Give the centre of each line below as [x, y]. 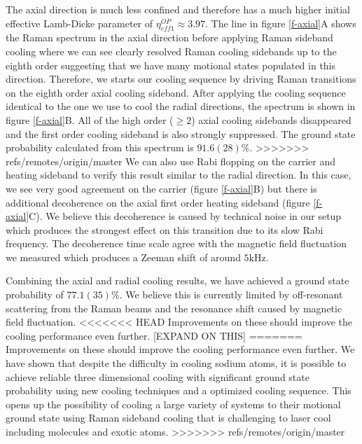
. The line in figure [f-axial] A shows [281, 23]
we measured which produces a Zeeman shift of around [123, 257]
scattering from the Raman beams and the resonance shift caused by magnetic [174, 308]
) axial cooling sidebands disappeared [271, 119]
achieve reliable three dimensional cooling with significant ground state [158, 376]
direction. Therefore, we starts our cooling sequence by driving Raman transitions [181, 79]
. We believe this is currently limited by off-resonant [231, 294]
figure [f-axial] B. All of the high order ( [90, 119]
